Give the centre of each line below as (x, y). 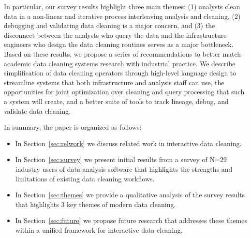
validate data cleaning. (37, 111)
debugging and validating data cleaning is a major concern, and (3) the (110, 25)
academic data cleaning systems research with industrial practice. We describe (120, 63)
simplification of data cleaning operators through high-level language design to (120, 73)
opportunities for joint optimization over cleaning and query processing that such (124, 92)
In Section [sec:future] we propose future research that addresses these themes (131, 220)
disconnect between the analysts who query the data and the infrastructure (115, 35)
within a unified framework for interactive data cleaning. (99, 230)
